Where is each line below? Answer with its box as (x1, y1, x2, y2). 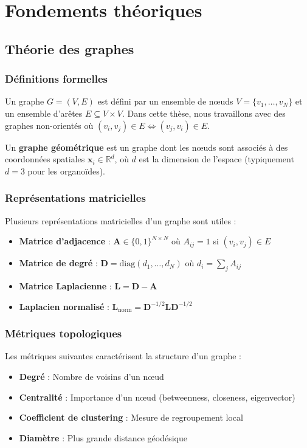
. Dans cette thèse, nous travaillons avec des (122, 106, 286, 119)
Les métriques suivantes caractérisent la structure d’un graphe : (5, 350, 241, 362)
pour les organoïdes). (27, 164, 106, 177)
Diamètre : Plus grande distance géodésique (19, 431, 187, 444)
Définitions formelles (5, 71, 108, 86)
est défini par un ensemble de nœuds (97, 95, 233, 108)
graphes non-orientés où (5, 119, 94, 131)
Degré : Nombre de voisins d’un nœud (19, 370, 164, 382)
